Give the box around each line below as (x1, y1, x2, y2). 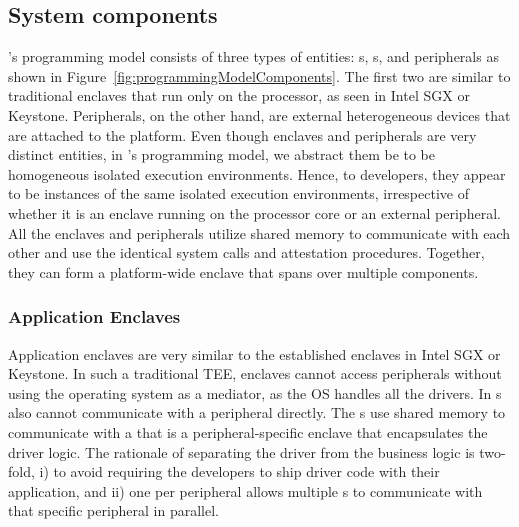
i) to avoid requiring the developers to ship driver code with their (39, 461, 440, 482)
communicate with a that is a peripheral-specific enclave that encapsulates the (8, 421, 488, 442)
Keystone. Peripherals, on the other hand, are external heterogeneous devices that (8, 104, 511, 125)
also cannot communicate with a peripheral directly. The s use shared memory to (8, 402, 506, 423)
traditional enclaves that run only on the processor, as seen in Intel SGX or (8, 85, 470, 106)
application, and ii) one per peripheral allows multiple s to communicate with (8, 480, 483, 501)
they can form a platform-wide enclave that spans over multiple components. (8, 261, 479, 282)
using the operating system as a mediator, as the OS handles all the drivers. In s (8, 382, 502, 403)
